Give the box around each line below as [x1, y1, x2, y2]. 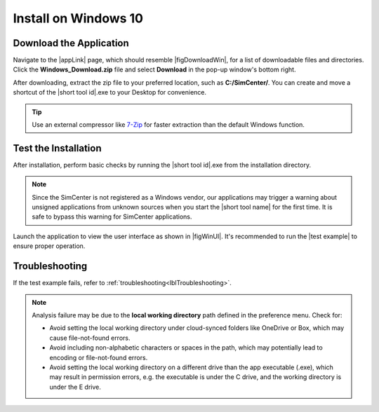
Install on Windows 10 [13, 11, 144, 26]
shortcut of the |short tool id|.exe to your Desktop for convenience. [13, 88, 207, 97]
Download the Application [13, 37, 129, 49]
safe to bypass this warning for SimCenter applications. [32, 212, 192, 221]
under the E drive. [49, 383, 101, 391]
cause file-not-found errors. [49, 334, 131, 342]
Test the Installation [13, 142, 102, 154]
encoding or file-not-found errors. [49, 353, 148, 362]
